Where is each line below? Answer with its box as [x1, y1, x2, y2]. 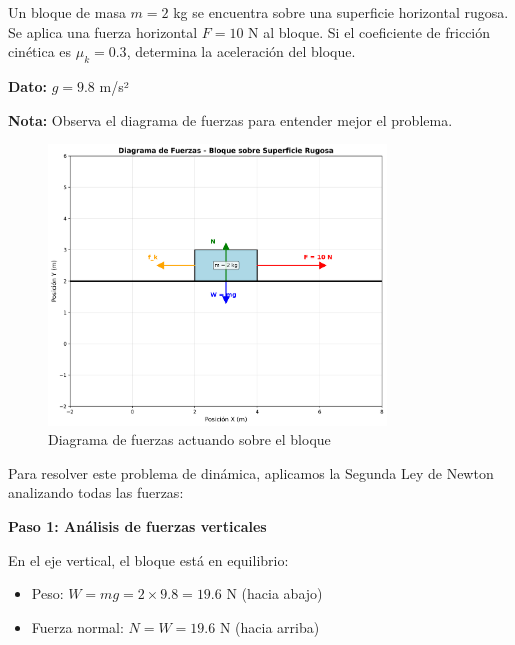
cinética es [8, 41, 72, 62]
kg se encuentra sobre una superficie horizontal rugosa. [173, 2, 509, 22]
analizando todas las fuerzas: [8, 482, 184, 503]
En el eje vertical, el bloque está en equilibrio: [8, 549, 289, 570]
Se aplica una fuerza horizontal [8, 21, 198, 42]
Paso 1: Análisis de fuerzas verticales [8, 516, 267, 537]
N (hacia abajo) [226, 583, 323, 604]
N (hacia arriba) [219, 616, 320, 637]
